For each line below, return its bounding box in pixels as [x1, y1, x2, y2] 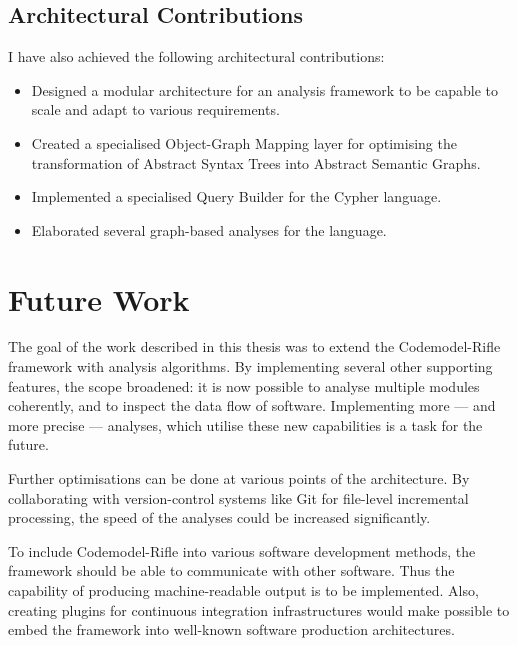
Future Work [8, 278, 190, 319]
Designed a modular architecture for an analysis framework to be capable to [31, 79, 498, 100]
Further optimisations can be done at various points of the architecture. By [8, 468, 470, 489]
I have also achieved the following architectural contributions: [8, 46, 385, 67]
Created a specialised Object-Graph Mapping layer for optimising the [31, 132, 457, 153]
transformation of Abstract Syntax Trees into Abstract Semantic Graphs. [31, 152, 481, 173]
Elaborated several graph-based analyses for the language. [31, 219, 387, 240]
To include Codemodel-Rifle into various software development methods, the [8, 540, 476, 561]
